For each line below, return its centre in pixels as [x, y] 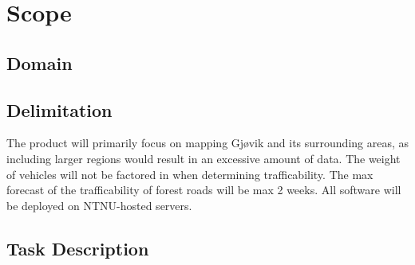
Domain [40, 62]
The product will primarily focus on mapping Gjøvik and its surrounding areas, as [208, 143]
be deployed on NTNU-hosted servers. [99, 205]
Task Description [78, 248]
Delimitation [59, 109]
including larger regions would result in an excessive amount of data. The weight [204, 158]
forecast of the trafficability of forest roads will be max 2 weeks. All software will [204, 190]
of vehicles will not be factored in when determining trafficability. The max [190, 174]
